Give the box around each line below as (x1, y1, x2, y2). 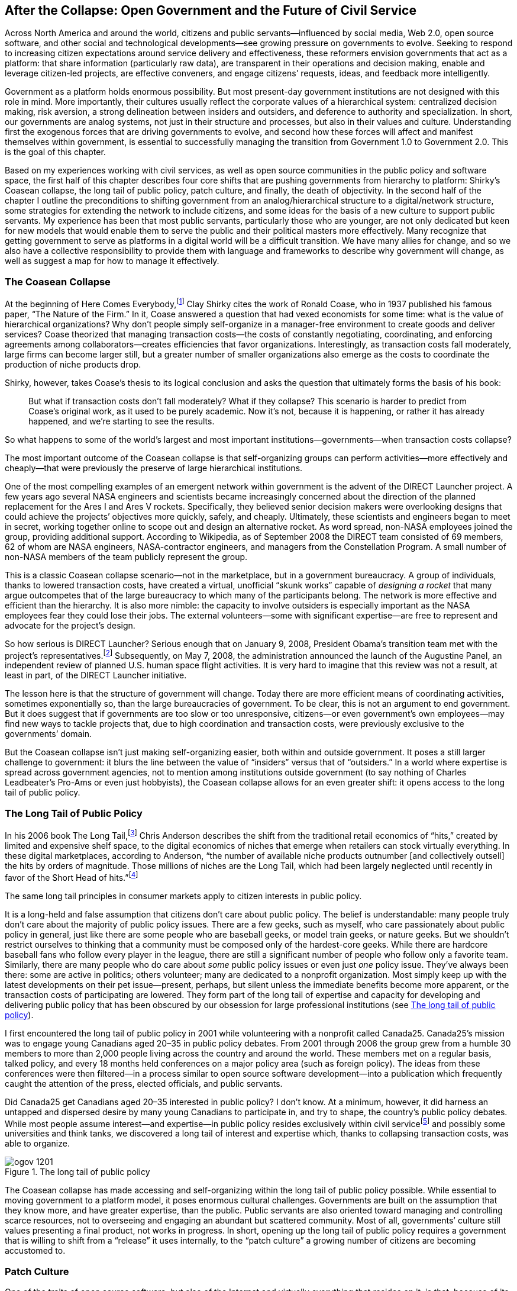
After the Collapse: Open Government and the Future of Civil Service (5, 3, 416, 18)
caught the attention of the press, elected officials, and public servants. (5, 1078, 283, 1089)
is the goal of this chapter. (5, 147, 106, 157)
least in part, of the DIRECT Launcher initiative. (5, 670, 187, 681)
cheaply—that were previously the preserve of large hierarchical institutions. (5, 462, 303, 473)
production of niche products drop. (5, 359, 141, 369)
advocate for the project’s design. (5, 620, 135, 630)
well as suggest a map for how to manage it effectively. (5, 256, 219, 266)
